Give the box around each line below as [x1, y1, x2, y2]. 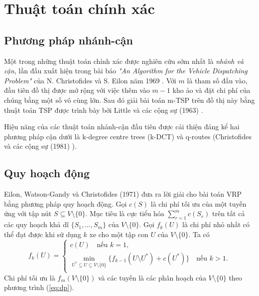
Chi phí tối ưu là [4, 272, 55, 283]
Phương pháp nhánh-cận [4, 32, 133, 47]
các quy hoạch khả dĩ [4, 219, 69, 230]
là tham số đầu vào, [187, 75, 248, 85]
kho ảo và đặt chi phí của [172, 85, 251, 95]
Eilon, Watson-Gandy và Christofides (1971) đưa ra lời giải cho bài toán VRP [4, 189, 242, 199]
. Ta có [188, 229, 210, 239]
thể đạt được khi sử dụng [4, 229, 81, 239]
